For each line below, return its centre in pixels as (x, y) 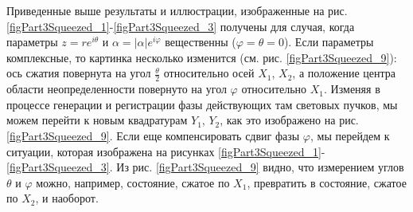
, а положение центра (344, 73)
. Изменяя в (352, 89)
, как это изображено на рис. (289, 120)
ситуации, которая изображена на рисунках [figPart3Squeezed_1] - (166, 151)
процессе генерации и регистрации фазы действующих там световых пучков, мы (202, 104)
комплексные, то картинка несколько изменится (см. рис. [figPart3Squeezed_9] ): (202, 57)
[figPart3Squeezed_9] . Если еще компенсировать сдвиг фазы (153, 135)
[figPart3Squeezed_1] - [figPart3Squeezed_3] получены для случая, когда (181, 26)
